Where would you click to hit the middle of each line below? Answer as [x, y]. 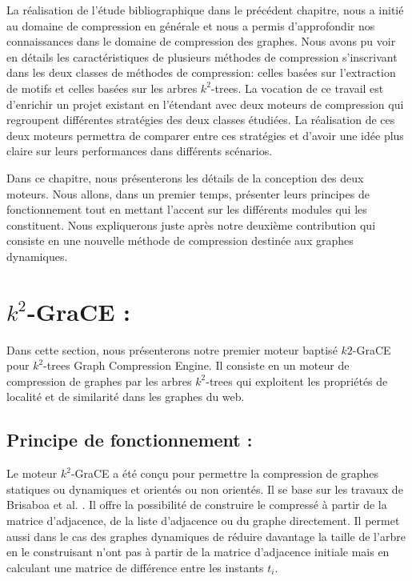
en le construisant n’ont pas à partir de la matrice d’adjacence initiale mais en [198, 552]
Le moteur [32, 473]
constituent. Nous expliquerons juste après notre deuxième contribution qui [191, 224]
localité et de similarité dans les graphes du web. [126, 397]
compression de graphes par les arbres [99, 381]
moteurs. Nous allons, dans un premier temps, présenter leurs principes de [188, 193]
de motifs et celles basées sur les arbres [102, 88]
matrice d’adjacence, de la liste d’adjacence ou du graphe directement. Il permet [203, 520]
